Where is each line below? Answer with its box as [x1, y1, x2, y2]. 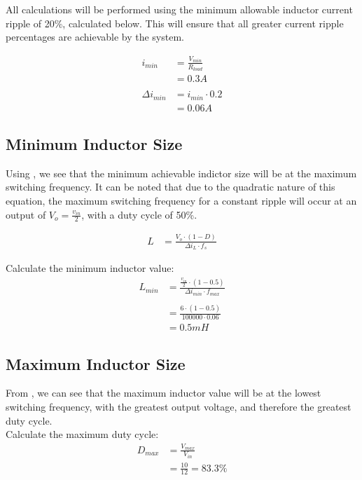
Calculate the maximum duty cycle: [6, 427, 159, 441]
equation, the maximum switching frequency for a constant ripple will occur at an [6, 193, 357, 207]
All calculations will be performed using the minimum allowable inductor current [6, 2, 353, 16]
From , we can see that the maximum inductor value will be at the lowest [6, 385, 321, 400]
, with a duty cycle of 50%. [81, 207, 197, 221]
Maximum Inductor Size [6, 352, 186, 374]
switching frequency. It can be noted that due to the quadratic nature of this [6, 179, 335, 194]
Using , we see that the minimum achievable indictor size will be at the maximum [6, 165, 357, 180]
